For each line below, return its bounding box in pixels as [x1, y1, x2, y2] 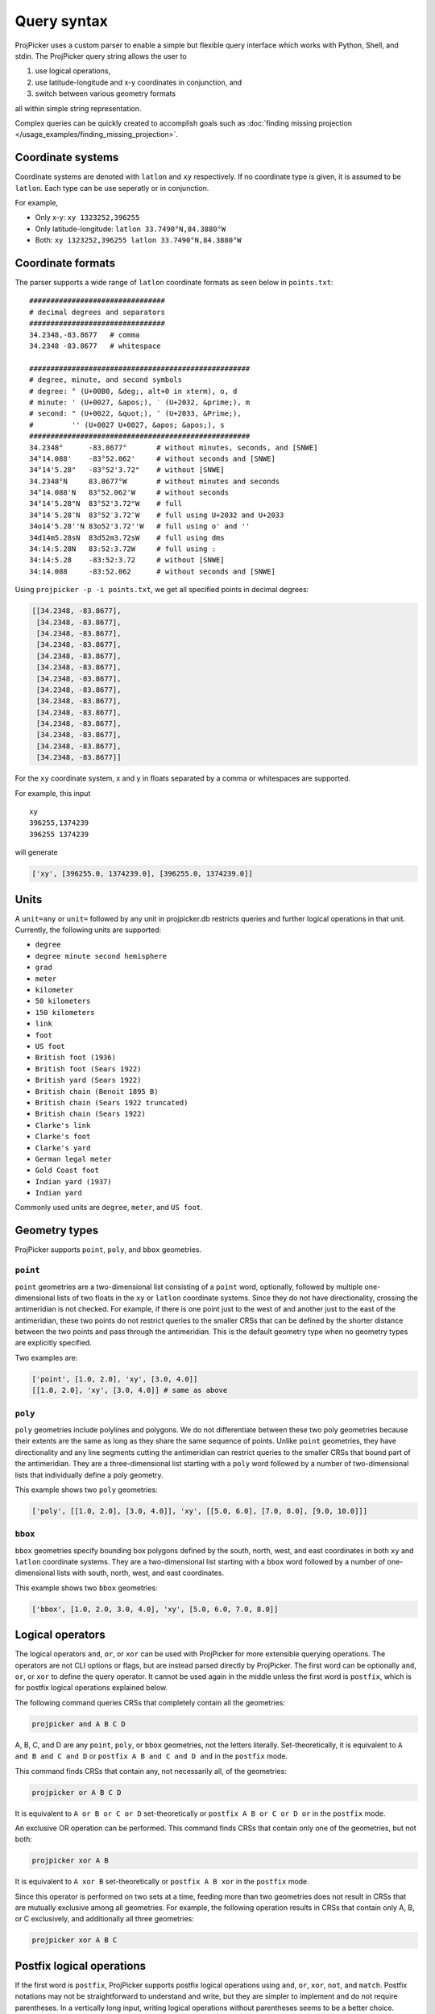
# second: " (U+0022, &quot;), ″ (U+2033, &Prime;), [29, 409, 242, 418]
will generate [14, 847, 58, 857]
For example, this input [14, 788, 91, 798]
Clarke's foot [35, 1132, 91, 1142]
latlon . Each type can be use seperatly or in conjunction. [14, 183, 209, 193]
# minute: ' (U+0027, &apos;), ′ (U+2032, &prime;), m [29, 397, 251, 407]
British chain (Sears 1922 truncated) [35, 1098, 188, 1107]
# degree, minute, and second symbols [29, 375, 183, 384]
